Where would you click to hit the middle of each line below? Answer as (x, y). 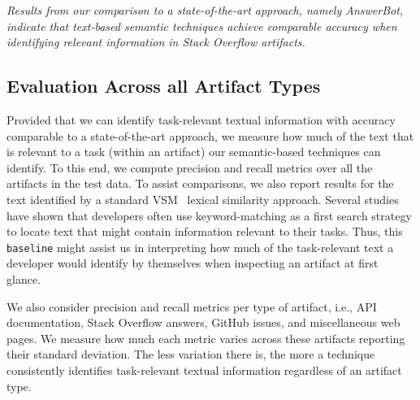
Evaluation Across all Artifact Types (164, 86)
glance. (24, 278)
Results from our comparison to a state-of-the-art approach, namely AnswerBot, (205, 10)
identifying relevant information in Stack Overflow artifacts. (156, 42)
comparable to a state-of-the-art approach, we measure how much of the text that (210, 135)
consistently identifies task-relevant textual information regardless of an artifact (204, 370)
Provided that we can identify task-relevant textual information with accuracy (201, 119)
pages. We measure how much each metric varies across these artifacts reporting (206, 338)
